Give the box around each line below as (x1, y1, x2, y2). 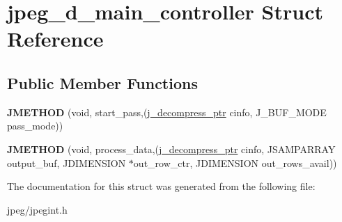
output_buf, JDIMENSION (7, 155, 126, 170)
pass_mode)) (7, 118, 63, 133)
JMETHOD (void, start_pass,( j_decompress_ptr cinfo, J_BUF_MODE (7, 104, 327, 119)
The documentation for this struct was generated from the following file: (7, 179, 316, 193)
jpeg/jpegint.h (7, 202, 68, 216)
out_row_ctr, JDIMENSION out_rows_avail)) (133, 155, 337, 170)
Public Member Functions (7, 72, 198, 93)
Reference (7, 24, 104, 53)
